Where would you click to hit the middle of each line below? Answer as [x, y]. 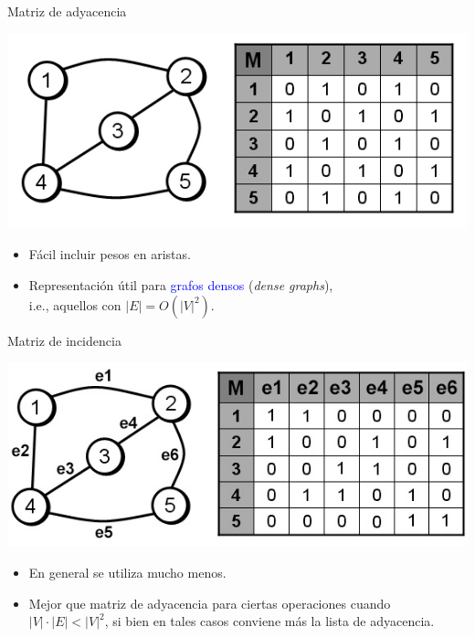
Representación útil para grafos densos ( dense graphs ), [181, 284]
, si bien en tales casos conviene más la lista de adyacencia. [269, 621]
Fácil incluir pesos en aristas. [110, 254]
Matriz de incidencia [64, 340]
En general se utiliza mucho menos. [127, 573]
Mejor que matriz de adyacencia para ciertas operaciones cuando [210, 603]
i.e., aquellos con [75, 304]
